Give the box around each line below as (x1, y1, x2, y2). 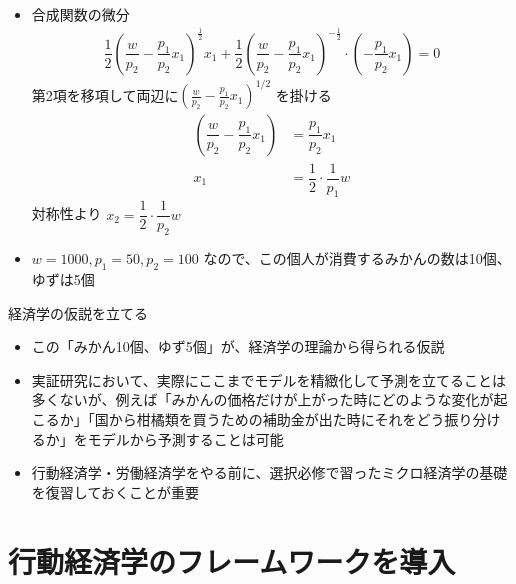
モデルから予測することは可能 (87, 428, 284, 449)
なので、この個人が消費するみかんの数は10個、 (203, 248, 511, 269)
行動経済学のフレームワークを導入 (8, 540, 456, 581)
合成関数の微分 (31, 4, 130, 24)
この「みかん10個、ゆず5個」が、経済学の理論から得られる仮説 (31, 336, 445, 357)
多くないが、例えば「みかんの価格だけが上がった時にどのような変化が (31, 389, 494, 410)
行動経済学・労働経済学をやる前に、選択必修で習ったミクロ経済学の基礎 (31, 462, 508, 483)
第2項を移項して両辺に (31, 84, 179, 105)
